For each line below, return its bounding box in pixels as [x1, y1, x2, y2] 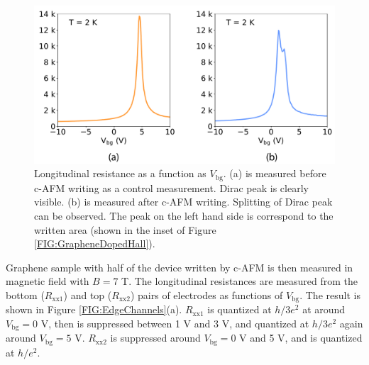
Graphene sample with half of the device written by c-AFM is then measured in [6, 259, 353, 274]
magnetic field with [6, 274, 89, 288]
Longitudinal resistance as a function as [34, 166, 206, 181]
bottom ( [6, 287, 45, 302]
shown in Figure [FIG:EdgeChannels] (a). [6, 302, 182, 317]
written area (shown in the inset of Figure [34, 222, 216, 237]
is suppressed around [110, 330, 201, 345]
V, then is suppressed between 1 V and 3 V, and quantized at [40, 316, 309, 331]
